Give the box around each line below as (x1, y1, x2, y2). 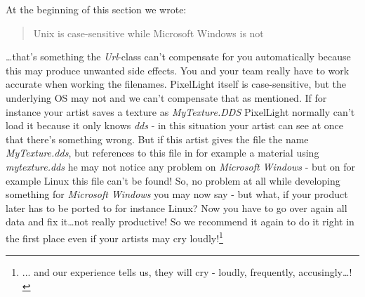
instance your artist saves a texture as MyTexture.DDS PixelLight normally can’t (6, 104, 355, 119)
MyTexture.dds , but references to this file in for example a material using (6, 145, 319, 160)
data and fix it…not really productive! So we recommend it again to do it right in (6, 214, 354, 229)
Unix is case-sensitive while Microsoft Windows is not (33, 25, 264, 40)
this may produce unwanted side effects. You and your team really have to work (6, 62, 350, 77)
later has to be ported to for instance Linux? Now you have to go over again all (6, 200, 347, 215)
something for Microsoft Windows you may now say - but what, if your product (6, 187, 348, 202)
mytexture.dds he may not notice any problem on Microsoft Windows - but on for (6, 159, 355, 173)
